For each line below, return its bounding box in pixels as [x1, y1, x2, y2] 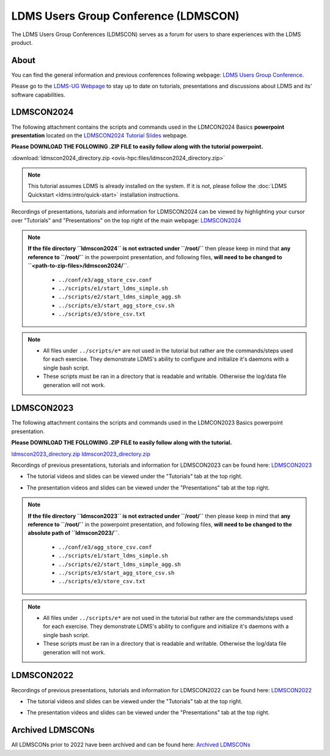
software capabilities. [11, 91, 65, 98]
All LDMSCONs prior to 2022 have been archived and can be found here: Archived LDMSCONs [11, 741, 251, 749]
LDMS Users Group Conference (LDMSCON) [11, 9, 240, 23]
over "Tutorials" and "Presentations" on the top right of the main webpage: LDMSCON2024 [11, 216, 241, 224]
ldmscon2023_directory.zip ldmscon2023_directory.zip [11, 450, 151, 458]
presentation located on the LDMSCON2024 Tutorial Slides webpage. [11, 132, 188, 139]
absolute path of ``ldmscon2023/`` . [28, 529, 120, 537]
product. [11, 39, 33, 46]
